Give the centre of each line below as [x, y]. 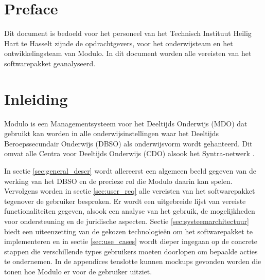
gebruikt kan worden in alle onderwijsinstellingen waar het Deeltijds [112, 133]
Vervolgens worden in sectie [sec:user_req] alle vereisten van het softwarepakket [130, 191]
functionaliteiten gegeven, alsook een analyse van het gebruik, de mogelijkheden [130, 211]
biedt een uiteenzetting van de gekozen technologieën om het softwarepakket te [129, 231]
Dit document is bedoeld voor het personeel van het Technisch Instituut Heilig [128, 33]
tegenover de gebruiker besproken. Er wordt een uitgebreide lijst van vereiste [125, 201]
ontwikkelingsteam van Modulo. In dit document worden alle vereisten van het [128, 53]
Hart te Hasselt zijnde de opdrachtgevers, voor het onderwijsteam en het [119, 43]
